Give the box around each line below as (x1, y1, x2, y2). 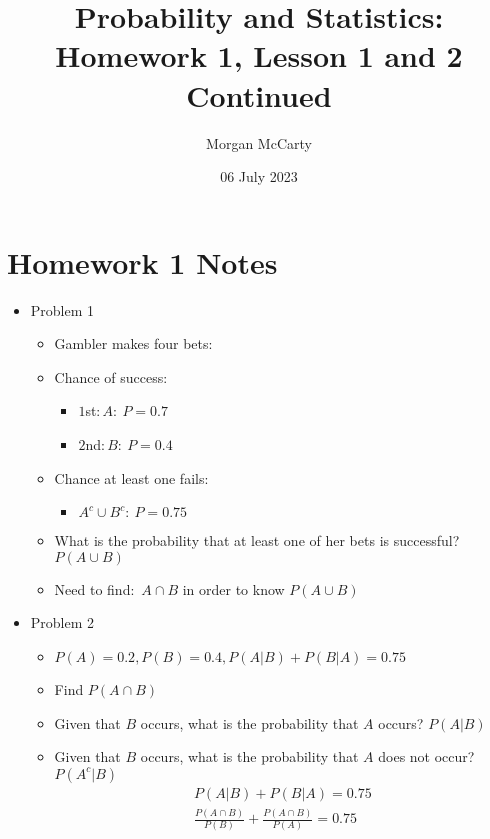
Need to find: (54, 578, 135, 599)
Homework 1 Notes (7, 241, 278, 282)
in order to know (182, 578, 285, 599)
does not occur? (378, 746, 475, 767)
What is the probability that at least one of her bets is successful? (54, 530, 460, 551)
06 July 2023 (220, 166, 298, 187)
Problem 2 (30, 612, 95, 633)
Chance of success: (54, 366, 168, 387)
